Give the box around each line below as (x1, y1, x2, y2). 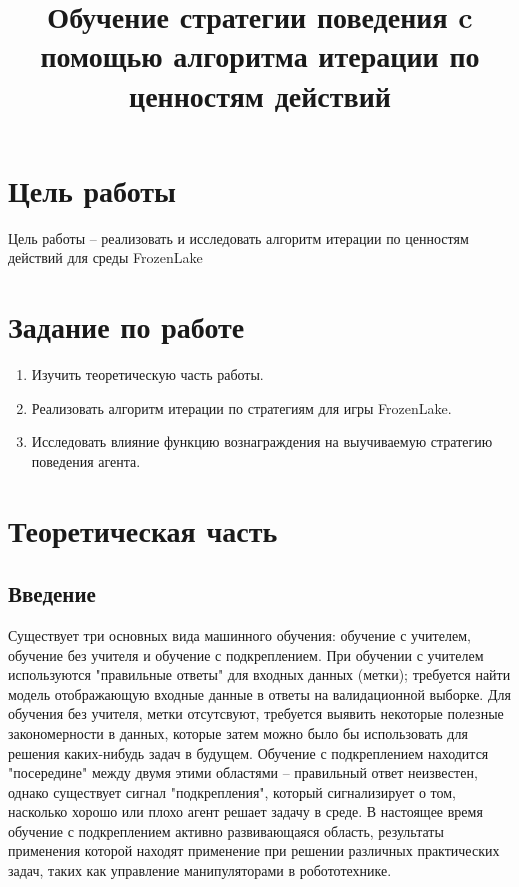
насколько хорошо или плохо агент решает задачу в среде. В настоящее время (8, 801, 483, 822)
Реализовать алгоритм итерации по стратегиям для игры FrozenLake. (31, 397, 452, 418)
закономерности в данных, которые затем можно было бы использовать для (8, 722, 468, 743)
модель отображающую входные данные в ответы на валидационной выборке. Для (8, 683, 511, 704)
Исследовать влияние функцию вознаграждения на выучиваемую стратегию (31, 431, 493, 452)
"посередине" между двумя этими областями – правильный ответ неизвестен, (8, 762, 478, 783)
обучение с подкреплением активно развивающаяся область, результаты (8, 820, 444, 841)
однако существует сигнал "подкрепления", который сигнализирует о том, (8, 781, 457, 802)
